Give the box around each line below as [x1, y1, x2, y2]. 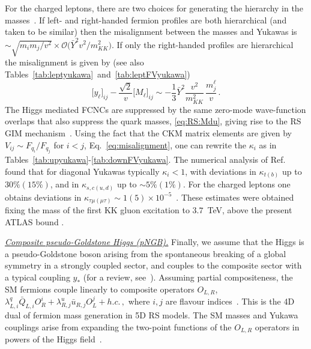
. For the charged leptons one [183, 178, 291, 190]
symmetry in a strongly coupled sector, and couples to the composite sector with [5, 259, 302, 272]
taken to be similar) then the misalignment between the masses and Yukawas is [5, 25, 297, 38]
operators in [255, 320, 300, 333]
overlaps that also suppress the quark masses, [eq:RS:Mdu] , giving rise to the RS [5, 115, 301, 127]
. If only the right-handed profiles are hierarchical [112, 38, 294, 50]
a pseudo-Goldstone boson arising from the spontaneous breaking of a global [5, 247, 286, 259]
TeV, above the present [207, 204, 292, 216]
